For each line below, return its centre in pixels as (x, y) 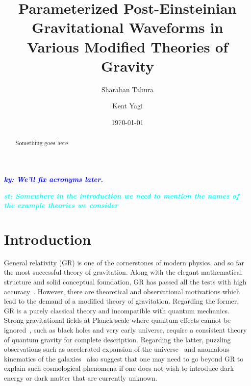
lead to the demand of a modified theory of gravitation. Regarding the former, (122, 301)
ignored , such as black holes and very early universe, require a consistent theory (125, 329)
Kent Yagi (127, 106)
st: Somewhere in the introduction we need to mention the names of (122, 195)
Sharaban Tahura (127, 89)
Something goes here (42, 143)
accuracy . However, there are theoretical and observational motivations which (122, 291)
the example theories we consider (61, 205)
